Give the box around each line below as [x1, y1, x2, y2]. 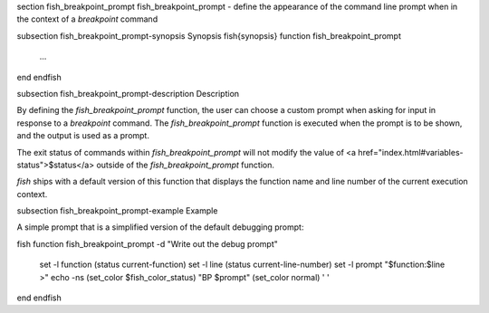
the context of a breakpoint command [16, 14, 158, 24]
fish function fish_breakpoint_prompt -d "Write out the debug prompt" [16, 238, 278, 249]
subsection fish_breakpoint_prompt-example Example [16, 205, 218, 216]
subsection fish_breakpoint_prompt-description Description [16, 88, 240, 99]
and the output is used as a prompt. [16, 130, 149, 141]
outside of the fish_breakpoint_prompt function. [96, 159, 275, 170]
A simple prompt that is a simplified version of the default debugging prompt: [16, 222, 304, 232]
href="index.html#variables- [358, 147, 464, 157]
